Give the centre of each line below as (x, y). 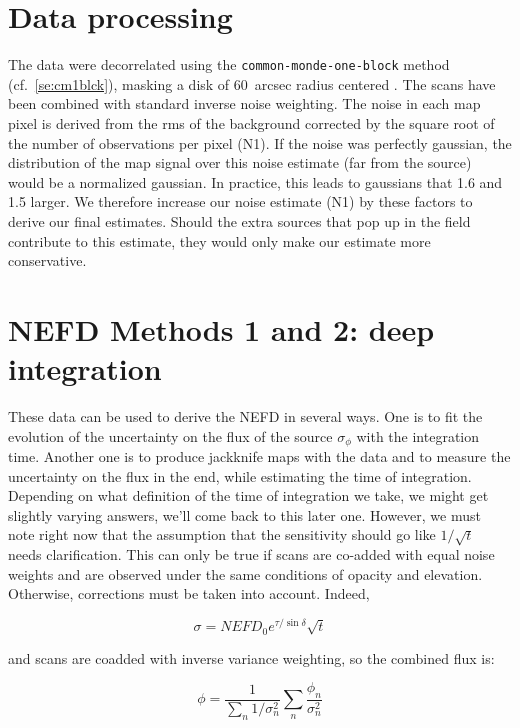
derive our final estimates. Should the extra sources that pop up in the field (239, 220)
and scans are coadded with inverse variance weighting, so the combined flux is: (251, 657)
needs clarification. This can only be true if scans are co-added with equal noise (251, 554)
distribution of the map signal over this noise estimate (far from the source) (240, 162)
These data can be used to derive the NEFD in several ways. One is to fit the (245, 416)
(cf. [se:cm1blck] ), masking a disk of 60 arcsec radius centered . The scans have (252, 83)
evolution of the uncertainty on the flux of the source (170, 435)
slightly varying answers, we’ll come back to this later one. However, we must (244, 514)
